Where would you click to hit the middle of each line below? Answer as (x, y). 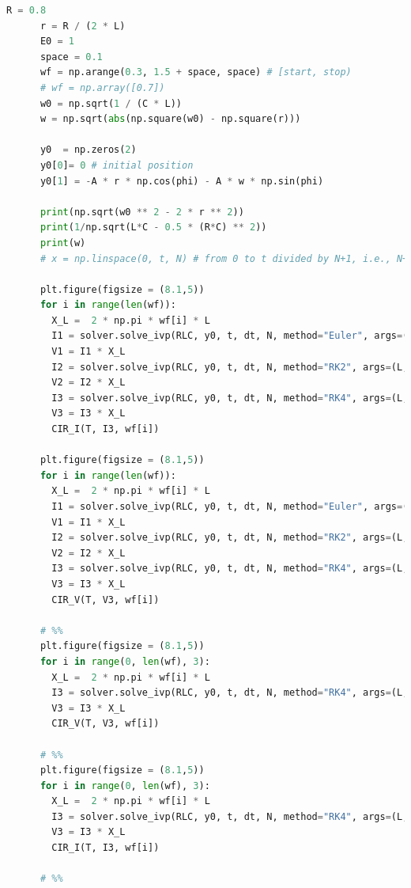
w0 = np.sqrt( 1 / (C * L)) (111, 103)
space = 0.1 (71, 57)
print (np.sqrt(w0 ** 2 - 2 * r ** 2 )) (142, 212)
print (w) (63, 243)
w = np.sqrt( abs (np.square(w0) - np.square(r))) (170, 119)
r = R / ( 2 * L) (83, 26)
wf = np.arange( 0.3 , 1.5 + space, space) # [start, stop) (196, 72)
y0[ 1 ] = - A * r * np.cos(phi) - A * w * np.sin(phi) (182, 181)
